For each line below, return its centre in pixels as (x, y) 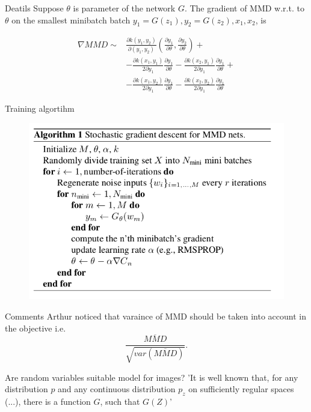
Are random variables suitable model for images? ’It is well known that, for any (152, 377)
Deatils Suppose (34, 8)
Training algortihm (40, 108)
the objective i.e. (35, 328)
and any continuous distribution (117, 389)
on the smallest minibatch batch (71, 20)
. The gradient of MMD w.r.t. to (244, 8)
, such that (120, 401)
